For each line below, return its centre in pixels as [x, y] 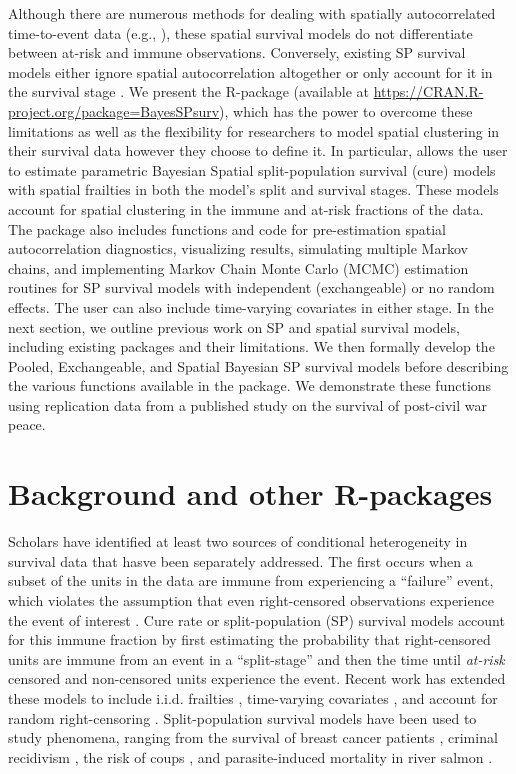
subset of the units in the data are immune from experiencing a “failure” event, [251, 580]
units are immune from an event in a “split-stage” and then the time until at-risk [256, 658]
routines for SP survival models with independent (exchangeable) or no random [251, 287]
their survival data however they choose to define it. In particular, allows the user [258, 150]
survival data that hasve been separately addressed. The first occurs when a [240, 560]
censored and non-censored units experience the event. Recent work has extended [257, 678]
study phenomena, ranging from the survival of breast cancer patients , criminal [253, 737]
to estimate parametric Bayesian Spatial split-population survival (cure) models [252, 169]
